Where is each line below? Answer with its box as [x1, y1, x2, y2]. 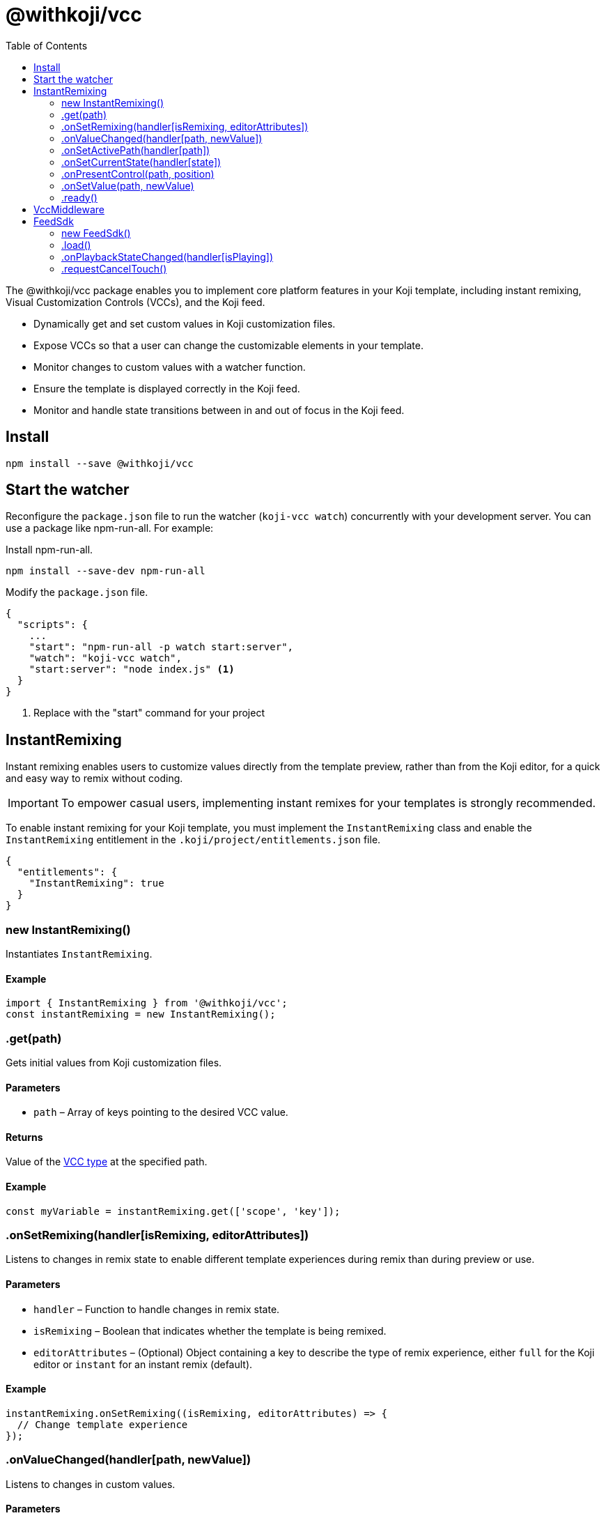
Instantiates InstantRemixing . [6, 948, 153, 960]
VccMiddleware [33, 203, 104, 215]
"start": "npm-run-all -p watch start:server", [29, 641, 294, 653]
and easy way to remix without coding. [6, 772, 183, 785]
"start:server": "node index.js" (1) [29, 664, 235, 675]
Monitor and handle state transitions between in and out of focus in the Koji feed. [33, 404, 405, 416]
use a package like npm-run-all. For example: [6, 522, 214, 535]
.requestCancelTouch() [61, 262, 167, 275]
